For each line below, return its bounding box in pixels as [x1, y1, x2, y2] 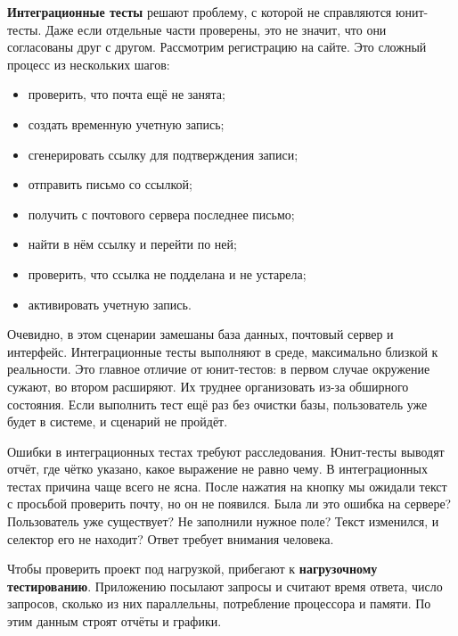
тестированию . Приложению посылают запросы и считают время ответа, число [7, 576, 443, 595]
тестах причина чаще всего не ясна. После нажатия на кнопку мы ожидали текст [7, 476, 447, 495]
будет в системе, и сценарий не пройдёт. [7, 412, 228, 431]
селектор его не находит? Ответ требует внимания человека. [7, 529, 334, 548]
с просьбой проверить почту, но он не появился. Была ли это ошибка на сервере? [7, 494, 452, 513]
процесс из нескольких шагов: [7, 54, 170, 73]
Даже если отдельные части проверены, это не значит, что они [45, 20, 387, 38]
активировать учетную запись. [28, 294, 192, 313]
